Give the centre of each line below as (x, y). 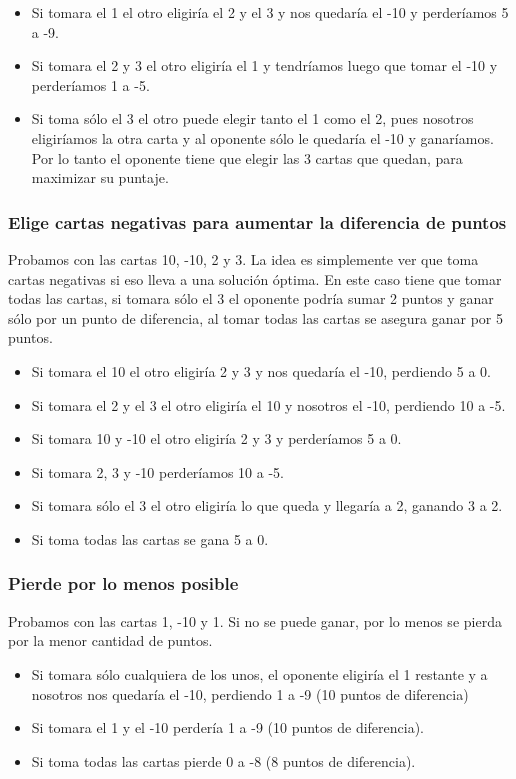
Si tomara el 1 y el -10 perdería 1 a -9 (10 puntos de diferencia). (228, 727)
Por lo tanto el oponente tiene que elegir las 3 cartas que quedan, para (247, 157)
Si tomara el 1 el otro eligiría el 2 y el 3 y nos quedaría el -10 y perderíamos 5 (270, 12)
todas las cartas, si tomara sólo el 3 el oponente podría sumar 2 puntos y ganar (251, 298)
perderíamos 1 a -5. (90, 84)
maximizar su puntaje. (100, 177)
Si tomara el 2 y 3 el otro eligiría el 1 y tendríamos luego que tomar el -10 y (264, 65)
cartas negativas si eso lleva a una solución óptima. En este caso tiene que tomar (255, 278)
